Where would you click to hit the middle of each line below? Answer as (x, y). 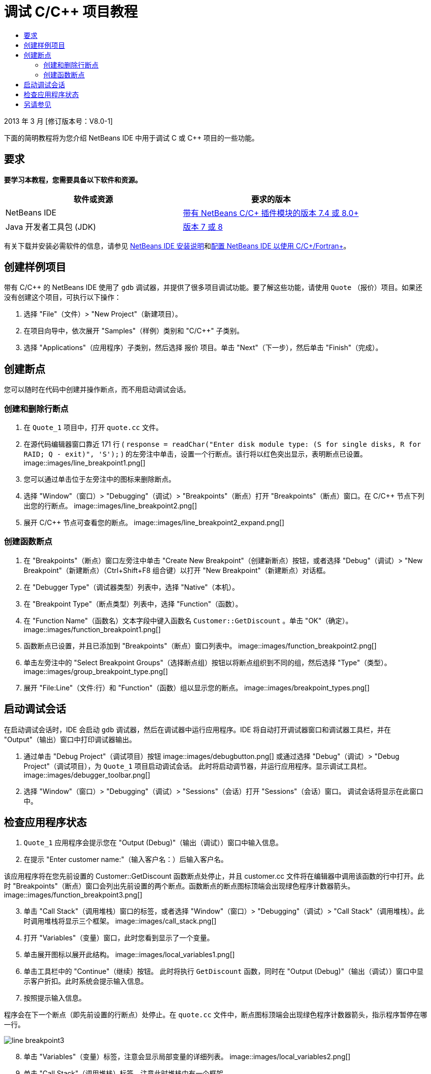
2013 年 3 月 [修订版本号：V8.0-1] (58, 121)
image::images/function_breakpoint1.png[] (92, 629)
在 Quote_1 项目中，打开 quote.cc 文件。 (93, 428)
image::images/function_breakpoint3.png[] (73, 895)
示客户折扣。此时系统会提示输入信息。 (86, 981)
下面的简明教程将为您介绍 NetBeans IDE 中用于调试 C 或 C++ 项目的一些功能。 (132, 138)
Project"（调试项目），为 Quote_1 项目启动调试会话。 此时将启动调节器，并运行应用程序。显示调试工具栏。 (197, 766)
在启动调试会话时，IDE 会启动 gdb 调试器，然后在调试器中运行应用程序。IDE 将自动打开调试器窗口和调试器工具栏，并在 (198, 729)
